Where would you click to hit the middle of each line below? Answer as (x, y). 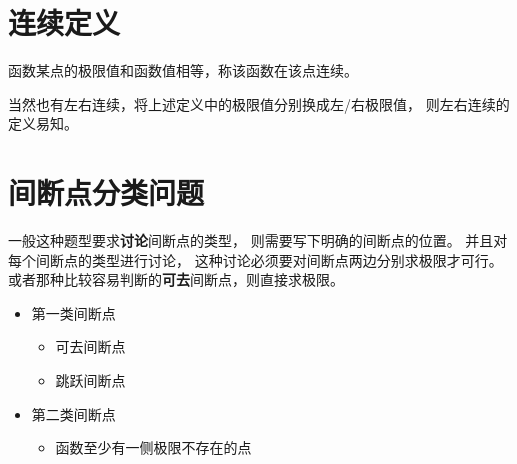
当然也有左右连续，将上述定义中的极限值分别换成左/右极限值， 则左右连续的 (259, 103)
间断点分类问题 (106, 192)
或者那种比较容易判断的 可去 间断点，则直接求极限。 (176, 279)
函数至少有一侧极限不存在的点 (153, 447)
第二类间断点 (73, 413)
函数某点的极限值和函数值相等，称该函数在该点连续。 (183, 70)
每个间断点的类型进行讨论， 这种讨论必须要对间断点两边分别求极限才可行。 (255, 259)
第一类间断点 (73, 312)
